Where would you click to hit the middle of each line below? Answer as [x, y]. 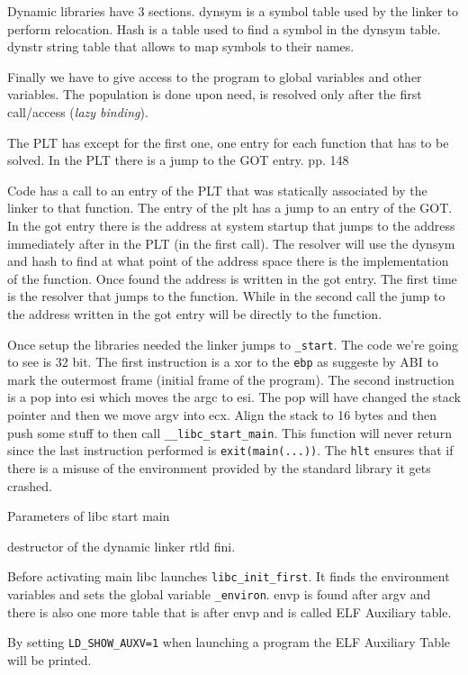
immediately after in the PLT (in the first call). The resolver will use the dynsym [231, 243]
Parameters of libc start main [89, 516]
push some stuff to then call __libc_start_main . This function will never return [229, 432]
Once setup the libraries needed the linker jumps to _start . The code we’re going [233, 344]
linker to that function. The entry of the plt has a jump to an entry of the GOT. [230, 208]
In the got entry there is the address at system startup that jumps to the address [231, 225]
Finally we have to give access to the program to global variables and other [215, 76]
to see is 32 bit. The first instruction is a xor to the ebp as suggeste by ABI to [223, 362]
